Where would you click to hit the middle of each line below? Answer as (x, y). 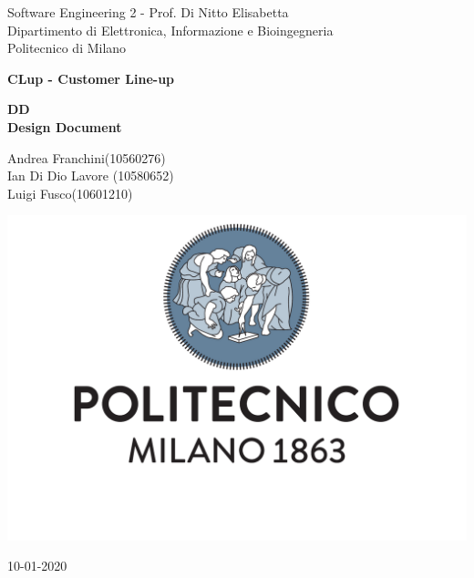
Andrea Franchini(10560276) (87, 157)
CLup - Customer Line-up (91, 78)
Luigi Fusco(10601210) (70, 193)
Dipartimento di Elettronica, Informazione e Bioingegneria (170, 30)
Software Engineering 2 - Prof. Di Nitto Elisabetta (148, 12)
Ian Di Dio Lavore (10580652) (91, 175)
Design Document (65, 126)
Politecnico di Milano (67, 48)
